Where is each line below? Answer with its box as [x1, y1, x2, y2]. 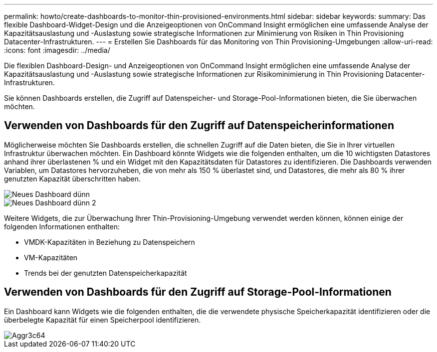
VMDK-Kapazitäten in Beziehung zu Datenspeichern [24, 237, 195, 246]
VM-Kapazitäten [24, 253, 78, 262]
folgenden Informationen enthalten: [4, 222, 120, 231]
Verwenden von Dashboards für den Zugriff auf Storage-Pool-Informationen [4, 286, 392, 299]
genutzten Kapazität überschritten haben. [4, 174, 141, 183]
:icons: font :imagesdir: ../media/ [4, 46, 110, 54]
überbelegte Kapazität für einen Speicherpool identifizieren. [4, 315, 201, 324]
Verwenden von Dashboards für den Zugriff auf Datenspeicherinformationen [4, 119, 394, 132]
